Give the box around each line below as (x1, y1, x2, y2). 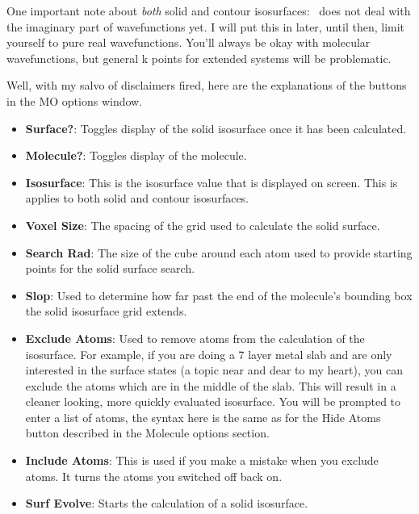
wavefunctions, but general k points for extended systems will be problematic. (6, 49, 392, 66)
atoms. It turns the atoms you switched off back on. (25, 467, 283, 484)
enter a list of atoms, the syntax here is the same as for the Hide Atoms (25, 408, 381, 425)
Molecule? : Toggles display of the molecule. (25, 147, 247, 164)
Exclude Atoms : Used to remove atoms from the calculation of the (25, 329, 365, 346)
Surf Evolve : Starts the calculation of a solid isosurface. (25, 495, 308, 512)
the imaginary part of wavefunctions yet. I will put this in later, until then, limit (6, 18, 405, 35)
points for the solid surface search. (25, 260, 195, 277)
